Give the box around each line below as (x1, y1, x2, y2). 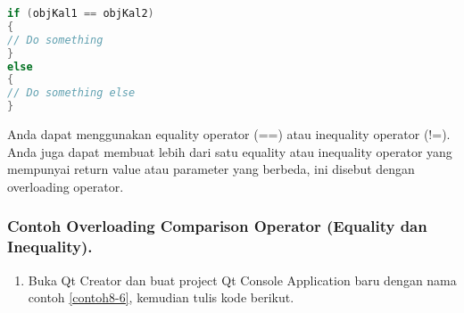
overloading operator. (7, 177, 124, 195)
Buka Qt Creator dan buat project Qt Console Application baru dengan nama (28, 270, 457, 289)
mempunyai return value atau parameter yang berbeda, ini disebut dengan (7, 160, 415, 178)
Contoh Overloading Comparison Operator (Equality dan (7, 215, 427, 237)
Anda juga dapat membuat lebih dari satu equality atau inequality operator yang (7, 142, 452, 161)
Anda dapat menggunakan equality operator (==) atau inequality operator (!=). (7, 125, 451, 143)
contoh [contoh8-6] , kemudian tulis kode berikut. (28, 288, 294, 307)
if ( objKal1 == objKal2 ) (7, 7, 154, 20)
